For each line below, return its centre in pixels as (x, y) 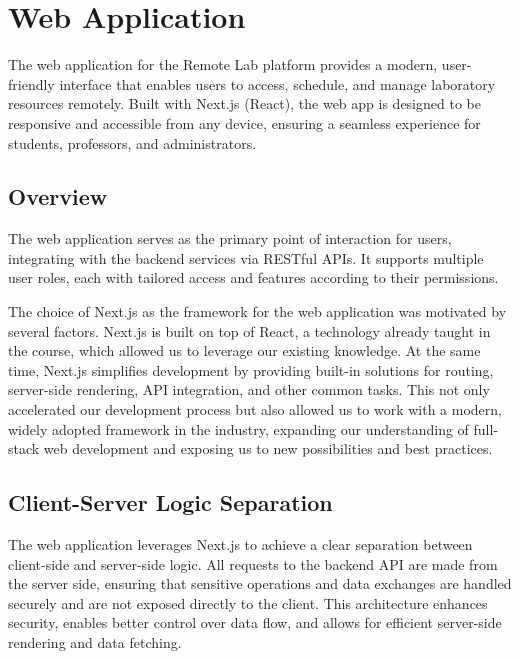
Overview (58, 196)
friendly (31, 83)
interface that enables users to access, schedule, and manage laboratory (277, 83)
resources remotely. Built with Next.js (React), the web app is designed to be (244, 103)
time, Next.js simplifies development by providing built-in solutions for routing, (251, 369)
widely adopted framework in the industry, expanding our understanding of (238, 428)
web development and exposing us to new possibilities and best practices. (268, 448)
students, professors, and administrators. (132, 142)
